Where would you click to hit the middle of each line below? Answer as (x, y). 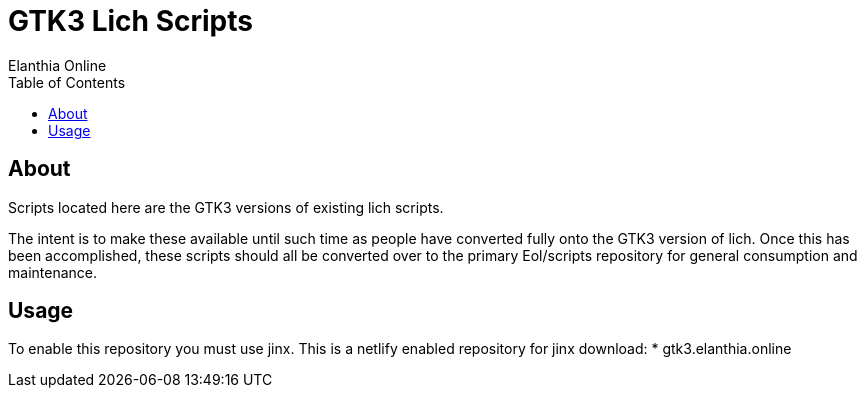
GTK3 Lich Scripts (130, 21)
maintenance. (52, 272)
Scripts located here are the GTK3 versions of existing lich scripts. (226, 207)
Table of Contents (67, 82)
